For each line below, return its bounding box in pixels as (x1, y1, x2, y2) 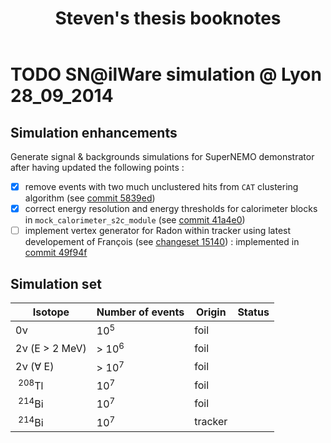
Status (237, 305, 270, 319)
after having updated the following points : (10, 162, 185, 173)
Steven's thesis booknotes (54, 7, 282, 30)
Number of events (96, 305, 185, 319)
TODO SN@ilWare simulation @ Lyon (10, 63, 322, 86)
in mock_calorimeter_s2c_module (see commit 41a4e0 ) (24, 214, 246, 226)
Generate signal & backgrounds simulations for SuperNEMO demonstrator (10, 151, 315, 162)
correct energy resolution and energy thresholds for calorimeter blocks (24, 203, 318, 215)
